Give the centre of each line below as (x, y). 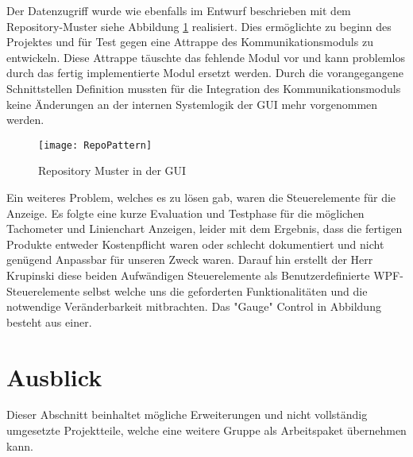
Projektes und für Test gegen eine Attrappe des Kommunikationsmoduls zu (190, 42)
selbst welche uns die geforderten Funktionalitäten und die (225, 290)
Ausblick (54, 376)
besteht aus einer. (49, 321)
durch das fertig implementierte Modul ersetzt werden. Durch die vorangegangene (205, 73)
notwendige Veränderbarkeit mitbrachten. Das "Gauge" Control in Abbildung (194, 306)
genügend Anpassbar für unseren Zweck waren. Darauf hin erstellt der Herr (190, 259)
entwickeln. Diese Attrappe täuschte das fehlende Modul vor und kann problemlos (206, 57)
